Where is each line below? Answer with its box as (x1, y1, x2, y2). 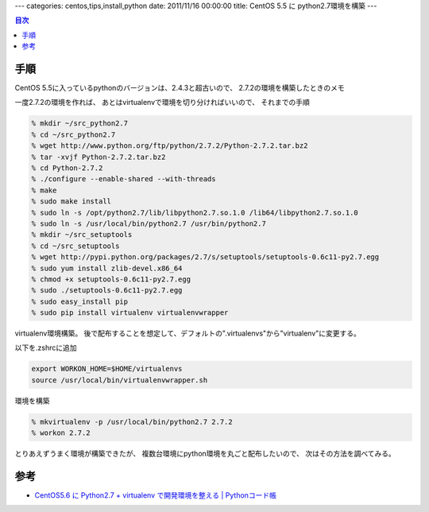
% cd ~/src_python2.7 (31, 130, 116, 139)
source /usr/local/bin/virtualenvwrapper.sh (31, 375, 208, 385)
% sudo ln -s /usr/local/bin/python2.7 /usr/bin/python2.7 (31, 219, 266, 228)
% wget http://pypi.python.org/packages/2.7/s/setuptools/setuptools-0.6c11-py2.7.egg (31, 253, 380, 262)
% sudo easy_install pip (31, 297, 129, 306)
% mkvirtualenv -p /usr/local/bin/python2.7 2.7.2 (31, 417, 234, 426)
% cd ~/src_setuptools (31, 241, 120, 250)
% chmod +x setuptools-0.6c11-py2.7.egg (31, 274, 191, 284)
